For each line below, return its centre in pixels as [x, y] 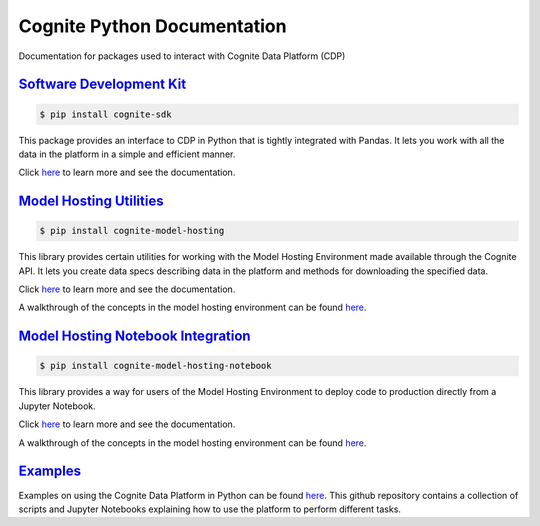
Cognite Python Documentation [152, 26]
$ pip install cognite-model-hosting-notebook [155, 366]
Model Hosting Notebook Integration [134, 336]
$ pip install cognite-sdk [105, 114]
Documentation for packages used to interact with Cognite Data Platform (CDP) [182, 56]
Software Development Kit [102, 84]
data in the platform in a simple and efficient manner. [127, 154]
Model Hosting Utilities [91, 201]
